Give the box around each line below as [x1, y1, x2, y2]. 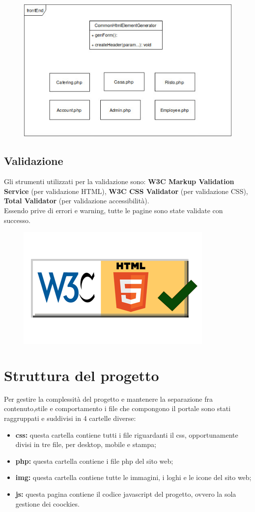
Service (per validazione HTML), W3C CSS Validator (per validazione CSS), [4, 186, 248, 196]
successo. [4, 215, 30, 225]
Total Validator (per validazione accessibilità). [4, 195, 149, 206]
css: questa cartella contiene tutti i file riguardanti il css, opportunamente [15, 429, 238, 440]
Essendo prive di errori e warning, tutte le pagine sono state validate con [4, 205, 223, 215]
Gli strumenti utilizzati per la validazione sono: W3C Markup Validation [4, 176, 234, 187]
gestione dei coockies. [15, 498, 80, 509]
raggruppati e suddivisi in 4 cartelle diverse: [4, 413, 136, 423]
